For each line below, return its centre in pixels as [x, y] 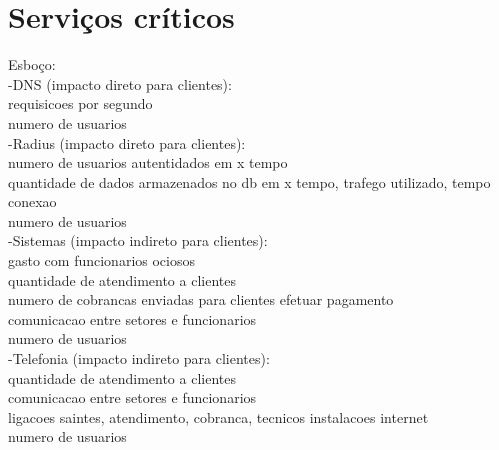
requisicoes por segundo [80, 103]
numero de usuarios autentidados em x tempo [148, 162]
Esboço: [32, 64]
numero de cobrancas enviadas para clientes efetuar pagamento [201, 299]
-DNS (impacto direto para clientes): [120, 83]
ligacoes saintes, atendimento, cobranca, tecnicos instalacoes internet [218, 416]
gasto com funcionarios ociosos [101, 260]
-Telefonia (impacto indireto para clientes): [139, 358]
